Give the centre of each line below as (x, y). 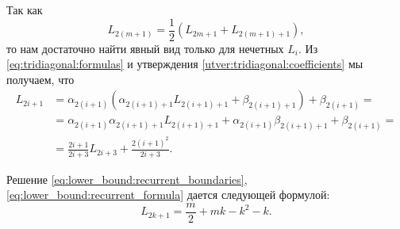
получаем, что (40, 79)
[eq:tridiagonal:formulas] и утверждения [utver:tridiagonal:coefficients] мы (185, 64)
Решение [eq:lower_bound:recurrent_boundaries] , (127, 179)
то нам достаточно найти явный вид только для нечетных (145, 48)
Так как (25, 10)
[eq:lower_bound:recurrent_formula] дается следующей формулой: (168, 195)
